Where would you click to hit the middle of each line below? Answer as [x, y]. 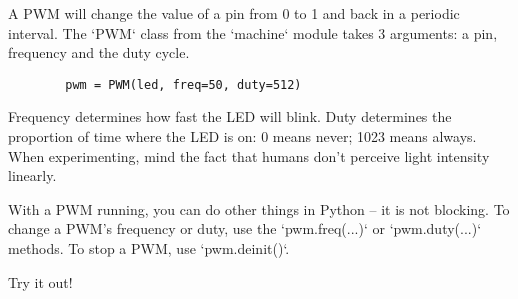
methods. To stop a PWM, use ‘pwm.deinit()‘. [149, 248]
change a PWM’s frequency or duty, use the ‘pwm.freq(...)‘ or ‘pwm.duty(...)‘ [245, 228]
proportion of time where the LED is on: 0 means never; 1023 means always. [242, 136]
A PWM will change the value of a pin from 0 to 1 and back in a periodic [234, 13]
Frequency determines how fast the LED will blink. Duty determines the [230, 116]
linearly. [32, 175]
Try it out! [40, 281]
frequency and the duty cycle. [99, 52]
